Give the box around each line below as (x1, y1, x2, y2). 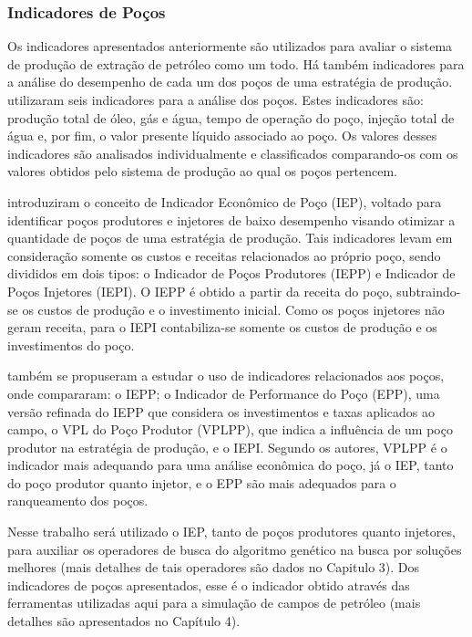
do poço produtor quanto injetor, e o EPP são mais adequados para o (7, 473, 396, 492)
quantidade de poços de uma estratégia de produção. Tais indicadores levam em (7, 228, 453, 247)
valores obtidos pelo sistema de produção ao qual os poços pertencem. (7, 162, 397, 181)
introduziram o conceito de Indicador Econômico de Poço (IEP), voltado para (7, 192, 442, 211)
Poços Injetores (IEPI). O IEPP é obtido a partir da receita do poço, (7, 281, 393, 300)
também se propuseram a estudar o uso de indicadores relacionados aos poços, (7, 366, 445, 385)
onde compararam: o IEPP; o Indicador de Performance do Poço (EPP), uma (7, 383, 440, 402)
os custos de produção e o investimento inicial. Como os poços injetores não (22, 299, 445, 318)
